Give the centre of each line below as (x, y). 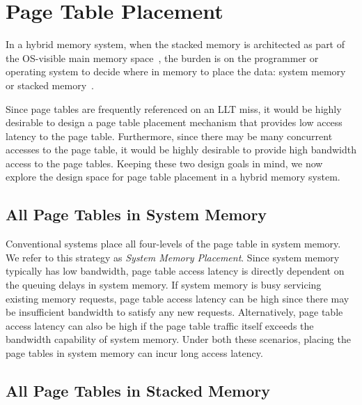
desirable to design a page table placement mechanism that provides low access (174, 122)
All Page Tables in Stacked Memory (138, 390)
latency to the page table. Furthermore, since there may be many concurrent (169, 136)
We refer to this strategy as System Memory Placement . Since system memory (173, 257)
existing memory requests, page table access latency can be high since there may (178, 298)
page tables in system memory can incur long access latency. (134, 353)
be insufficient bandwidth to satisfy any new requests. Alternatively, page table (174, 312)
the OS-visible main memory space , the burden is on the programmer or (162, 58)
